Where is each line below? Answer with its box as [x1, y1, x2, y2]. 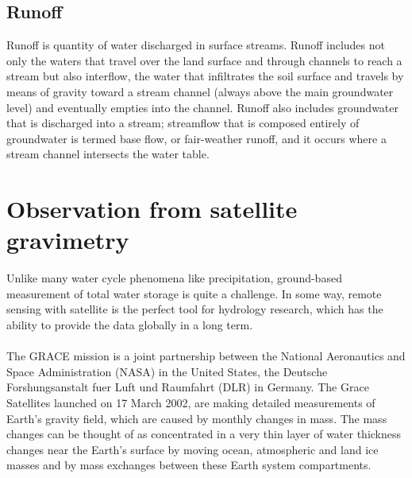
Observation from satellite [6, 192, 298, 225]
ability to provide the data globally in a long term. [6, 317, 253, 333]
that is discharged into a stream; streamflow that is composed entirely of [6, 115, 360, 131]
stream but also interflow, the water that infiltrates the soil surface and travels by [6, 68, 404, 84]
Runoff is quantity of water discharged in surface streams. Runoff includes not [6, 37, 385, 53]
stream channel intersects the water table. [6, 146, 210, 162]
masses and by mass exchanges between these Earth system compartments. [6, 457, 372, 473]
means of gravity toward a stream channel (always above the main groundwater [6, 83, 394, 99]
